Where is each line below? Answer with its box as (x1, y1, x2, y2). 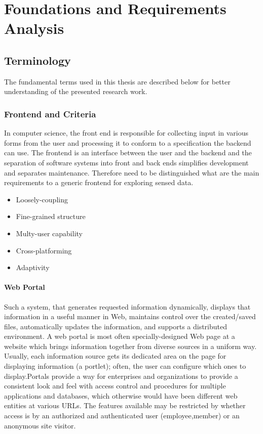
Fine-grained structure (16, 211, 86, 222)
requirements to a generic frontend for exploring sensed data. (4, 177, 194, 188)
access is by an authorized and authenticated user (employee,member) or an (4, 410, 240, 421)
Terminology (4, 52, 71, 68)
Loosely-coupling (16, 194, 68, 204)
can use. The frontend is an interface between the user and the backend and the (4, 147, 252, 158)
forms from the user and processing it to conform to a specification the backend (4, 137, 251, 148)
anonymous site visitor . (4, 420, 76, 430)
